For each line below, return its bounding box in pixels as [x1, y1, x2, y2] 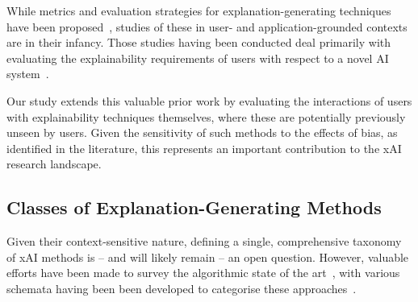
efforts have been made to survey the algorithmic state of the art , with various [6, 264, 400, 281]
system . [6, 65, 49, 82]
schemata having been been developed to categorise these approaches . [6, 279, 357, 296]
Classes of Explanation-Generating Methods [6, 195, 382, 220]
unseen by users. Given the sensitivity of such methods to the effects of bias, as [6, 124, 398, 141]
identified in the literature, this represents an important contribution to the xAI [6, 139, 402, 156]
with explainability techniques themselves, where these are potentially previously [6, 108, 406, 125]
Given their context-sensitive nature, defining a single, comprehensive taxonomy [6, 233, 402, 250]
